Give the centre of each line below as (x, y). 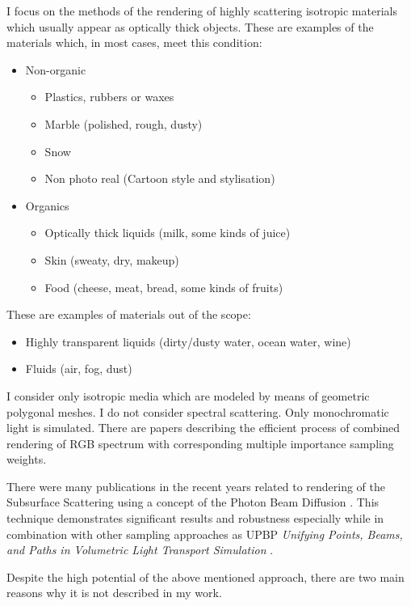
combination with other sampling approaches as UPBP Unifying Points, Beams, (205, 534)
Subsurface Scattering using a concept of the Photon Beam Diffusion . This (193, 502)
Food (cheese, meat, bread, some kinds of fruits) (164, 287)
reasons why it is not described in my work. (114, 593)
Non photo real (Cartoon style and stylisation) (160, 178)
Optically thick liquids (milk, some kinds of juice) (168, 233)
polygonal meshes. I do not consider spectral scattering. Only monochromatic (198, 411)
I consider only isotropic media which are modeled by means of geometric (188, 395)
